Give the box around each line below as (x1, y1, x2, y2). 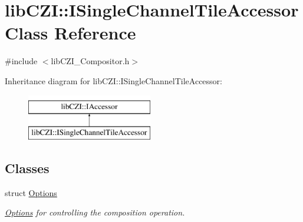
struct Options (5, 186, 57, 198)
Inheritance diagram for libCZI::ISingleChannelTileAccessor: (5, 74, 222, 87)
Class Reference (5, 21, 136, 45)
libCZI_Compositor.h (51, 55, 130, 67)
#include (5, 55, 38, 67)
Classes (5, 159, 50, 177)
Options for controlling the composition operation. (5, 206, 185, 218)
